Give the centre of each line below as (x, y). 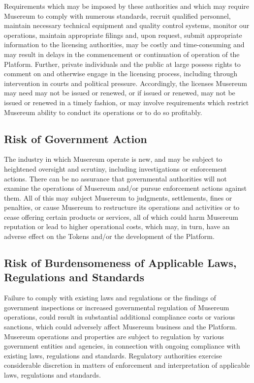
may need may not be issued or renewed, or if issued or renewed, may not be (120, 93)
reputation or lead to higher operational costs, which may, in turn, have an (117, 226)
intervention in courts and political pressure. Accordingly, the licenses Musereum (126, 83)
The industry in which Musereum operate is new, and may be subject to (113, 159)
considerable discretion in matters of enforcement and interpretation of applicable (127, 365)
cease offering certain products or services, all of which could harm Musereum (121, 217)
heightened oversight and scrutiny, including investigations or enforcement (115, 168)
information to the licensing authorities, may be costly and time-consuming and (124, 44)
